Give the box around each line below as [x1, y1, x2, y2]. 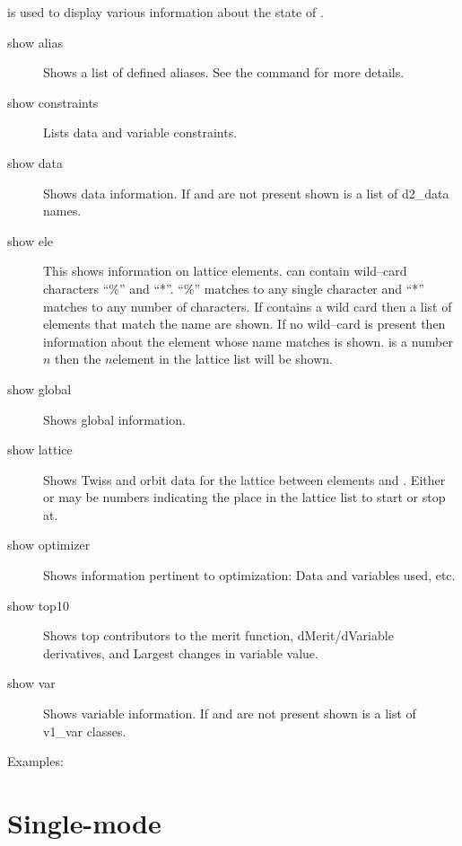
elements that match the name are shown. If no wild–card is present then [43, 314, 446, 333]
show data [7, 153, 63, 172]
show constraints [7, 93, 99, 111]
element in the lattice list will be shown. [112, 349, 334, 368]
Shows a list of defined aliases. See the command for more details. [43, 63, 405, 82]
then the [55, 349, 101, 368]
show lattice [7, 440, 73, 459]
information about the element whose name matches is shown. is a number [43, 331, 453, 350]
